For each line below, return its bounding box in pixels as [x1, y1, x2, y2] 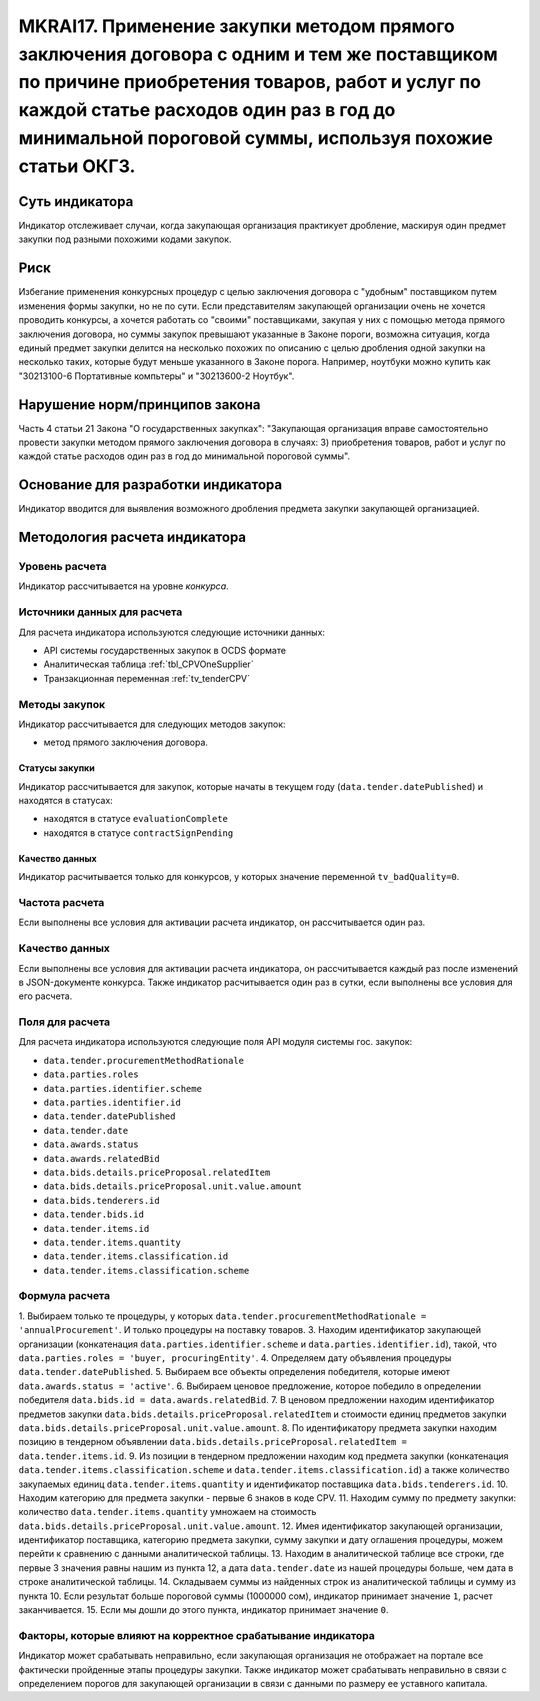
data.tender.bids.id [43, 1209, 145, 1220]
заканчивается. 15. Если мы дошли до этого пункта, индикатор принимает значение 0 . [18, 1604, 389, 1616]
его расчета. [18, 990, 73, 1002]
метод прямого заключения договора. [43, 736, 209, 749]
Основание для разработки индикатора [18, 476, 283, 494]
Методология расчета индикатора [18, 529, 247, 546]
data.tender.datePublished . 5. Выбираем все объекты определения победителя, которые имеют [18, 1366, 450, 1378]
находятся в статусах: [18, 795, 114, 807]
